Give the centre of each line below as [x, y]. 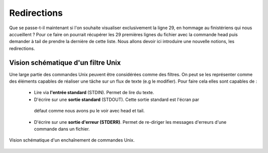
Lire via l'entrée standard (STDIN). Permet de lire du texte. [94, 93]
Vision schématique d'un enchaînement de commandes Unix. [72, 140]
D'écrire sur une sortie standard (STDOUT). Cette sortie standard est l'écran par [117, 100]
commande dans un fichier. [62, 129]
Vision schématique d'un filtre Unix [65, 63]
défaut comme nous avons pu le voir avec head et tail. [89, 111]
